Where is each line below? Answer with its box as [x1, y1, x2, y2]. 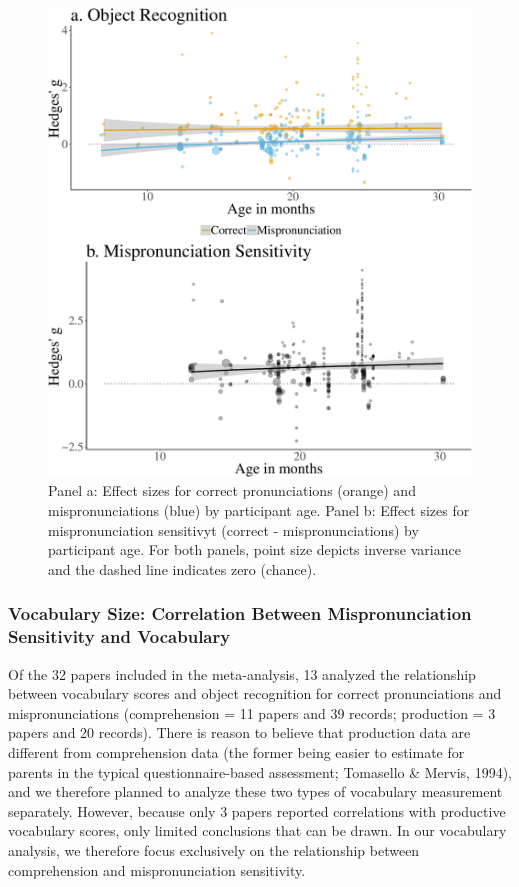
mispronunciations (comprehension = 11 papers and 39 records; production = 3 [8, 702, 496, 723]
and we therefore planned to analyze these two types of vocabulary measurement [8, 781, 503, 802]
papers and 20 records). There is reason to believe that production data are [8, 722, 471, 743]
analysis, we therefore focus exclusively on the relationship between [8, 839, 420, 860]
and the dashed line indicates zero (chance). [48, 558, 317, 579]
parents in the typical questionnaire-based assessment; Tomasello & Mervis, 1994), [8, 761, 512, 782]
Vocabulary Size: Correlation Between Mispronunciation [8, 601, 472, 626]
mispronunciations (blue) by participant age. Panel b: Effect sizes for [48, 500, 470, 521]
